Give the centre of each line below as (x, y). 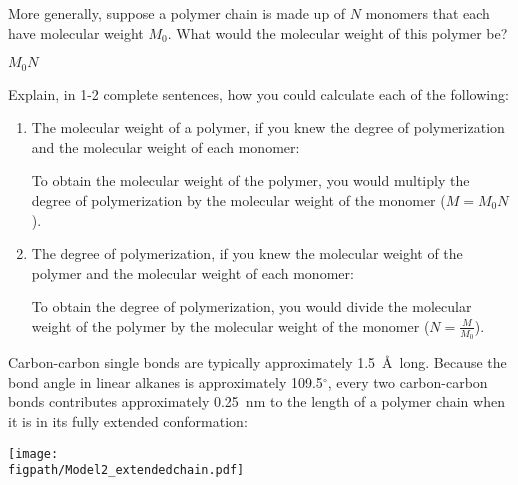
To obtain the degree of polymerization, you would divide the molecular (251, 306)
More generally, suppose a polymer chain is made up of (177, 13)
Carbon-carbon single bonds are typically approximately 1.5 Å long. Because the (257, 362)
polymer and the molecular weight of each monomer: (192, 272)
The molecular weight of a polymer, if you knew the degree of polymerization (268, 127)
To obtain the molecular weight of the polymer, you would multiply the (250, 180)
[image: (33, 453)
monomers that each (427, 13)
